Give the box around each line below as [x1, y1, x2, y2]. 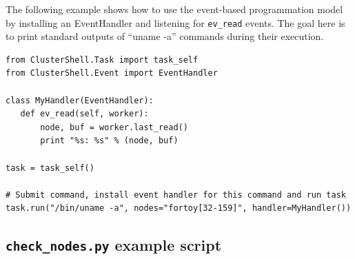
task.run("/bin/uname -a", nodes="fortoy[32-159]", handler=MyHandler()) [6, 203, 352, 214]
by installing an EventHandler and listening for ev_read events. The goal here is [6, 15, 345, 30]
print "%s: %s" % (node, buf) [40, 136, 179, 146]
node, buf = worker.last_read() [40, 122, 188, 132]
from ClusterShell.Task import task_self [6, 54, 199, 65]
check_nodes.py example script [6, 234, 222, 256]
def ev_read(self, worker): [20, 109, 149, 119]
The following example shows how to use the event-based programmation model [6, 2, 343, 16]
